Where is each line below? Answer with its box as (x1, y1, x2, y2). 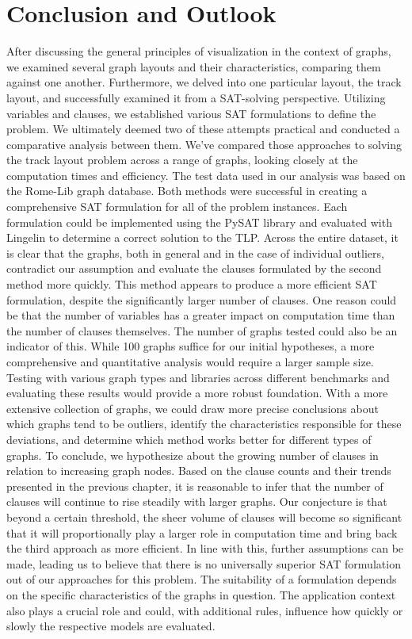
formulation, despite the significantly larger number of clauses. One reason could (6, 291, 397, 308)
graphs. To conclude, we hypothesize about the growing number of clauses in (6, 446, 379, 463)
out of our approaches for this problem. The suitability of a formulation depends (6, 571, 397, 587)
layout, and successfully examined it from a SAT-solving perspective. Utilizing (6, 89, 386, 105)
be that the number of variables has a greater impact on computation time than (6, 307, 395, 323)
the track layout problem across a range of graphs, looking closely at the (6, 151, 358, 168)
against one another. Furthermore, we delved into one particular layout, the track (6, 74, 402, 90)
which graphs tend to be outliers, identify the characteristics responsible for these (6, 415, 402, 432)
